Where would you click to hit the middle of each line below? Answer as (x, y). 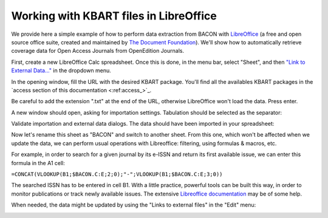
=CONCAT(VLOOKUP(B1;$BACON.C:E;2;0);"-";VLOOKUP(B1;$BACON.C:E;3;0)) (117, 174)
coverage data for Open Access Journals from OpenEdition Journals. (98, 51)
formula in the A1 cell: (38, 163)
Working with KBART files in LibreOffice (114, 16)
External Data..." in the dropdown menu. (61, 70)
